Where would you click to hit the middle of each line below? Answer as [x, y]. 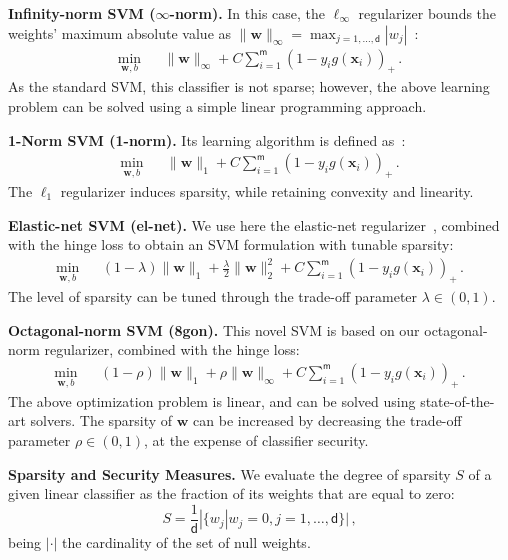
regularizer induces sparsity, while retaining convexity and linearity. [267, 191]
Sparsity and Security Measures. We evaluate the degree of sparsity [229, 473]
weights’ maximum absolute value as [120, 32]
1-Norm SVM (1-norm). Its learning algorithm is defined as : [207, 139]
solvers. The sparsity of [101, 420]
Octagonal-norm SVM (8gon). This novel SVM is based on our [214, 329]
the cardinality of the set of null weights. [186, 541]
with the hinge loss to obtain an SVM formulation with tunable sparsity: [231, 244]
